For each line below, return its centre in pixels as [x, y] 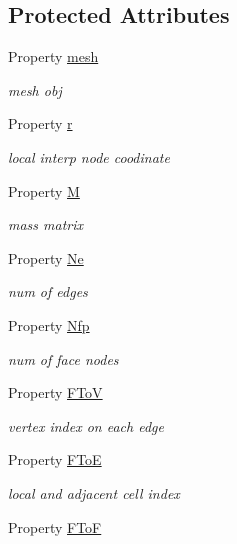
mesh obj [35, 89]
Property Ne [46, 257]
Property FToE [55, 459]
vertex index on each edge [86, 425]
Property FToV [55, 392]
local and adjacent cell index [94, 492]
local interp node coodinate [89, 156]
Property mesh [53, 56]
